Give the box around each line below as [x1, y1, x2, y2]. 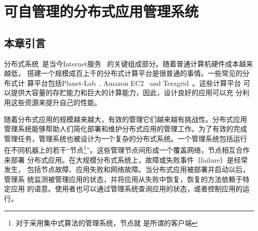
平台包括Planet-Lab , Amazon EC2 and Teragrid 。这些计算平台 [34, 77, 241, 88]
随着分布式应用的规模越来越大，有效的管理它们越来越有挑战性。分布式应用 [4, 114, 247, 124]
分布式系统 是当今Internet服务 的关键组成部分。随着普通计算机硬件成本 [4, 58, 239, 68]
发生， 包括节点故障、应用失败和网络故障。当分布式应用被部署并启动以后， [4, 164, 250, 174]
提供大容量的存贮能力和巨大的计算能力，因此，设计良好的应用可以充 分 [10, 87, 243, 98]
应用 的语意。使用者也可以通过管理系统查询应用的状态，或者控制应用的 [10, 183, 243, 194]
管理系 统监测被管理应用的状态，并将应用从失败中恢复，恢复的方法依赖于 [4, 173, 243, 184]
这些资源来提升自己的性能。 [10, 97, 101, 107]
